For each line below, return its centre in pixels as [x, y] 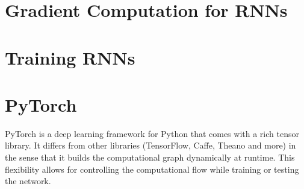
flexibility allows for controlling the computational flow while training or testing [152, 169]
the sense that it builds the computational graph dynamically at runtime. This [150, 157]
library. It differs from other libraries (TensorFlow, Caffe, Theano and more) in [150, 145]
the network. [28, 181]
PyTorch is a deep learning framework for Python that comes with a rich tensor [152, 133]
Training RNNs [70, 57]
